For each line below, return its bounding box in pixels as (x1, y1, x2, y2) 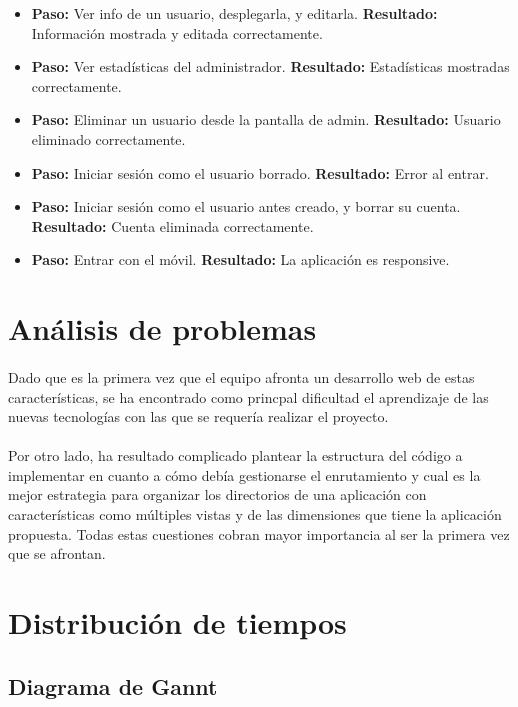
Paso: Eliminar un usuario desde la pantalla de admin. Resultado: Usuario (31, 109, 501, 130)
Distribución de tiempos (8, 602, 347, 643)
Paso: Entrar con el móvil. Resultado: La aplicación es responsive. (31, 249, 450, 270)
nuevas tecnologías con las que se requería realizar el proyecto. (8, 406, 389, 427)
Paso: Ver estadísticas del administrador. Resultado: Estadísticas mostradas (31, 56, 510, 77)
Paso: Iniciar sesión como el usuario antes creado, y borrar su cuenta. (31, 196, 461, 217)
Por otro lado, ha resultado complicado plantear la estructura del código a (8, 445, 463, 466)
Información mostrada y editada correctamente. (31, 22, 323, 43)
